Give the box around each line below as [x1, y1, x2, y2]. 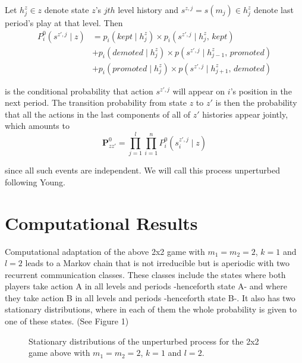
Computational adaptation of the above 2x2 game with [5, 245, 205, 257]
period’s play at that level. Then [5, 17, 123, 29]
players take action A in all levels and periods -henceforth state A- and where [5, 280, 287, 292]
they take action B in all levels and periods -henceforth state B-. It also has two [5, 291, 295, 304]
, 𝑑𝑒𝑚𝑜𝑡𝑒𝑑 [228, 64, 265, 73]
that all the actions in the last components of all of [5, 108, 191, 120]
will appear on [172, 84, 225, 97]
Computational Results [5, 210, 198, 235]
